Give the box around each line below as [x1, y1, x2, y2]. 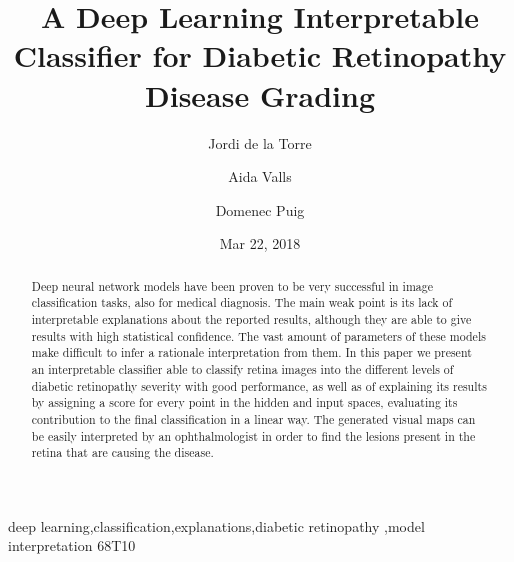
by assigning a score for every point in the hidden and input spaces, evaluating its [31, 394, 458, 411]
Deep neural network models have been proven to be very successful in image [31, 277, 433, 294]
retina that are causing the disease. [31, 444, 214, 461]
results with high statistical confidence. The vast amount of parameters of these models [31, 327, 486, 344]
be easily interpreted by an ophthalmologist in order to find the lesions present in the [31, 427, 476, 444]
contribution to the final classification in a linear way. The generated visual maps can [31, 410, 476, 427]
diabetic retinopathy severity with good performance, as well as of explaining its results [31, 377, 487, 394]
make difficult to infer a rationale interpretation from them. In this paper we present [31, 344, 472, 361]
